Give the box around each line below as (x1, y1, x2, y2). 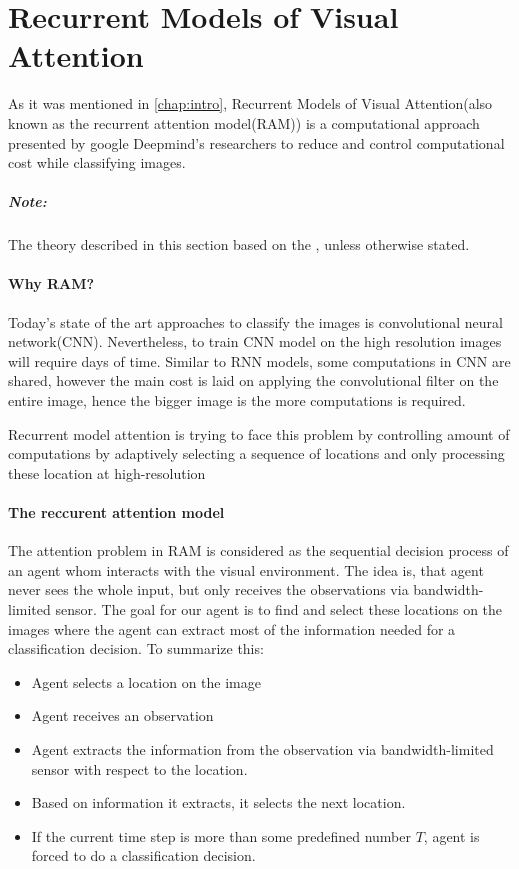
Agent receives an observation (31, 705, 214, 726)
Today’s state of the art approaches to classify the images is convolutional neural (8, 311, 503, 332)
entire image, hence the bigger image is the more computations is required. (8, 390, 466, 411)
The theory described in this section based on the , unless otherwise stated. (8, 234, 470, 255)
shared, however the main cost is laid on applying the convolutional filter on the (8, 370, 499, 391)
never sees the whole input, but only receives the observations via (8, 579, 409, 600)
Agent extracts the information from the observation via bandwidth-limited (31, 738, 494, 759)
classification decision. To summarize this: (8, 638, 264, 659)
